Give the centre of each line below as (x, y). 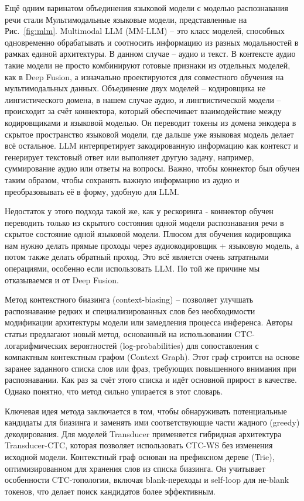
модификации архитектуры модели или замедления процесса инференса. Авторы (149, 322)
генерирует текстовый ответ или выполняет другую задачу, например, (129, 157)
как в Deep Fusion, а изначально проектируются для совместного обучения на (144, 76)
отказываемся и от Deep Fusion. (62, 279)
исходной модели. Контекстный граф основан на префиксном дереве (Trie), (140, 456)
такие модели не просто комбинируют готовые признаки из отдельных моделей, (148, 65)
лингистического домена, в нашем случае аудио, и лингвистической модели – (143, 99)
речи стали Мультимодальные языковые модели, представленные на (126, 19)
